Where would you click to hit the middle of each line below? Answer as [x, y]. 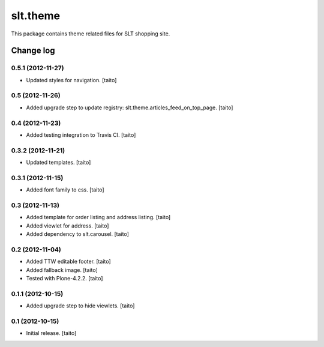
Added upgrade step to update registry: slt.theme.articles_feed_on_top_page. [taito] [130, 107]
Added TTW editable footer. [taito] [68, 262]
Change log [33, 51]
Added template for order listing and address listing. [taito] [98, 217]
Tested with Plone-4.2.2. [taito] [64, 279]
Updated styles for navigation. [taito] [71, 80]
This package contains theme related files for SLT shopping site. [91, 34]
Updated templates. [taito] [58, 163]
